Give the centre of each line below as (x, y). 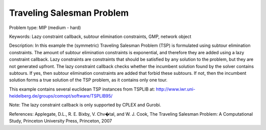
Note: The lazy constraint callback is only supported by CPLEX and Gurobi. (85, 105)
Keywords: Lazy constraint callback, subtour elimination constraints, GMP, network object (100, 36)
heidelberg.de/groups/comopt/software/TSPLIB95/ (61, 96)
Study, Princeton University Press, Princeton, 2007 (61, 121)
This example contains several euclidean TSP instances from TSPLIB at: (82, 89)
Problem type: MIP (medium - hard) (45, 28)
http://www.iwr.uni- (176, 89)
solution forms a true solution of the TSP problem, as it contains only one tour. (88, 80)
